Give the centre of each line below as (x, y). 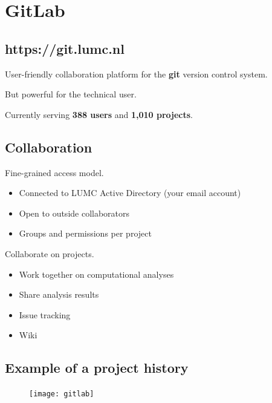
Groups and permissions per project (85, 233)
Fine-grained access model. (54, 172)
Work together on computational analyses (96, 274)
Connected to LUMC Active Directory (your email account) (130, 193)
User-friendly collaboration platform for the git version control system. (136, 74)
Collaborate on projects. (50, 253)
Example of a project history (97, 368)
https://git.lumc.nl (65, 48)
